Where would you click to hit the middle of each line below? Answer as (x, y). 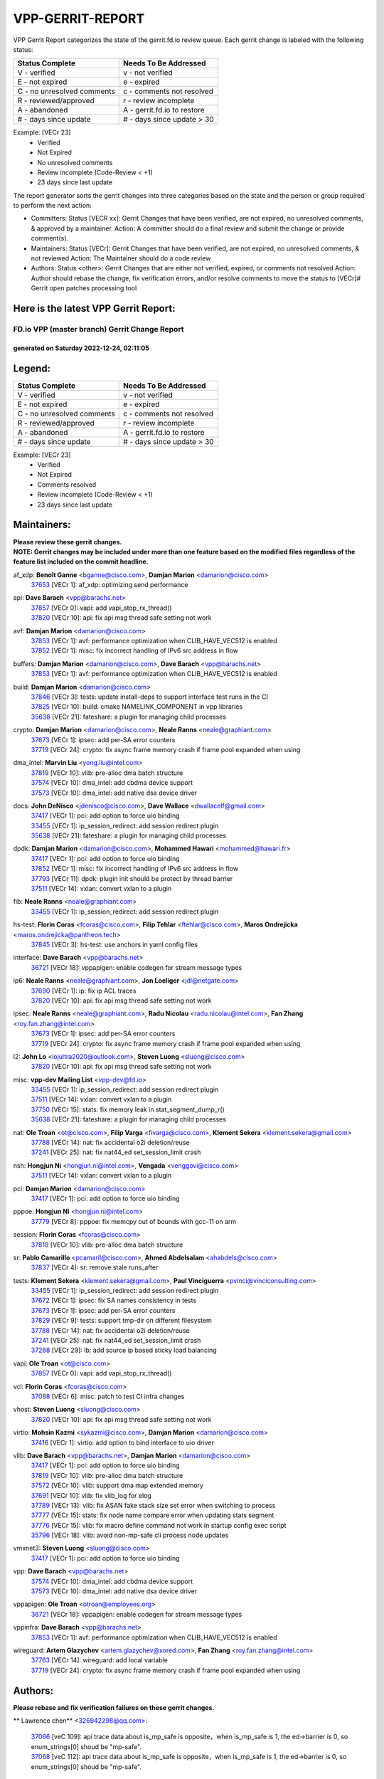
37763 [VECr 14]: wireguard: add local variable (100, 1660)
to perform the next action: (52, 206)
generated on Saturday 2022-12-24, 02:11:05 (81, 348)
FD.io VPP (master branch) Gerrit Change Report (98, 329)
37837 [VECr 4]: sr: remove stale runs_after (95, 1267)
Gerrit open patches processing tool (84, 288)
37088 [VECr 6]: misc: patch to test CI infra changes (108, 1396)
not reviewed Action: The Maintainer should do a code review (121, 258)
